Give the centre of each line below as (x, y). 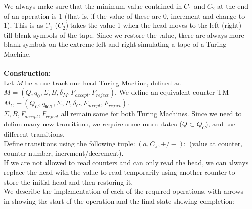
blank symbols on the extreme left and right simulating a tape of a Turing (115, 44)
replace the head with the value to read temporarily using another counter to (120, 172)
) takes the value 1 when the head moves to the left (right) (153, 25)
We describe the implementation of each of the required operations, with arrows (124, 191)
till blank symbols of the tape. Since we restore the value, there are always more (124, 34)
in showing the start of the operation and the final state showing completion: (119, 200)
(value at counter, (216, 143)
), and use (221, 123)
